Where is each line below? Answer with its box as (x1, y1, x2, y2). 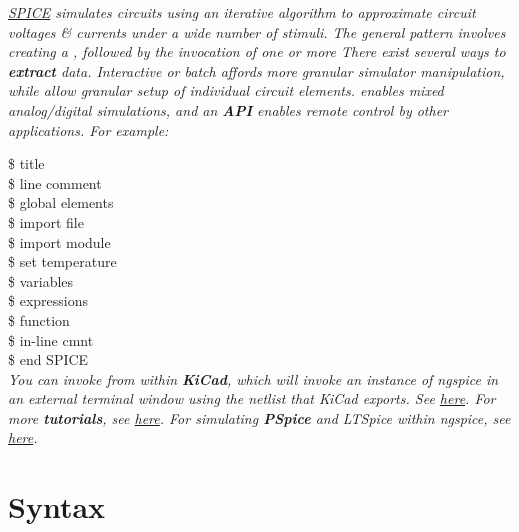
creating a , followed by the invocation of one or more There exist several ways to (8, 41, 506, 62)
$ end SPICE (8, 349, 89, 370)
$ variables (8, 270, 74, 291)
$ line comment (8, 172, 102, 193)
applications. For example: (8, 119, 169, 140)
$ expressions (8, 290, 88, 311)
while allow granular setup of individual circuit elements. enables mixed (8, 80, 444, 101)
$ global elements (8, 192, 114, 213)
